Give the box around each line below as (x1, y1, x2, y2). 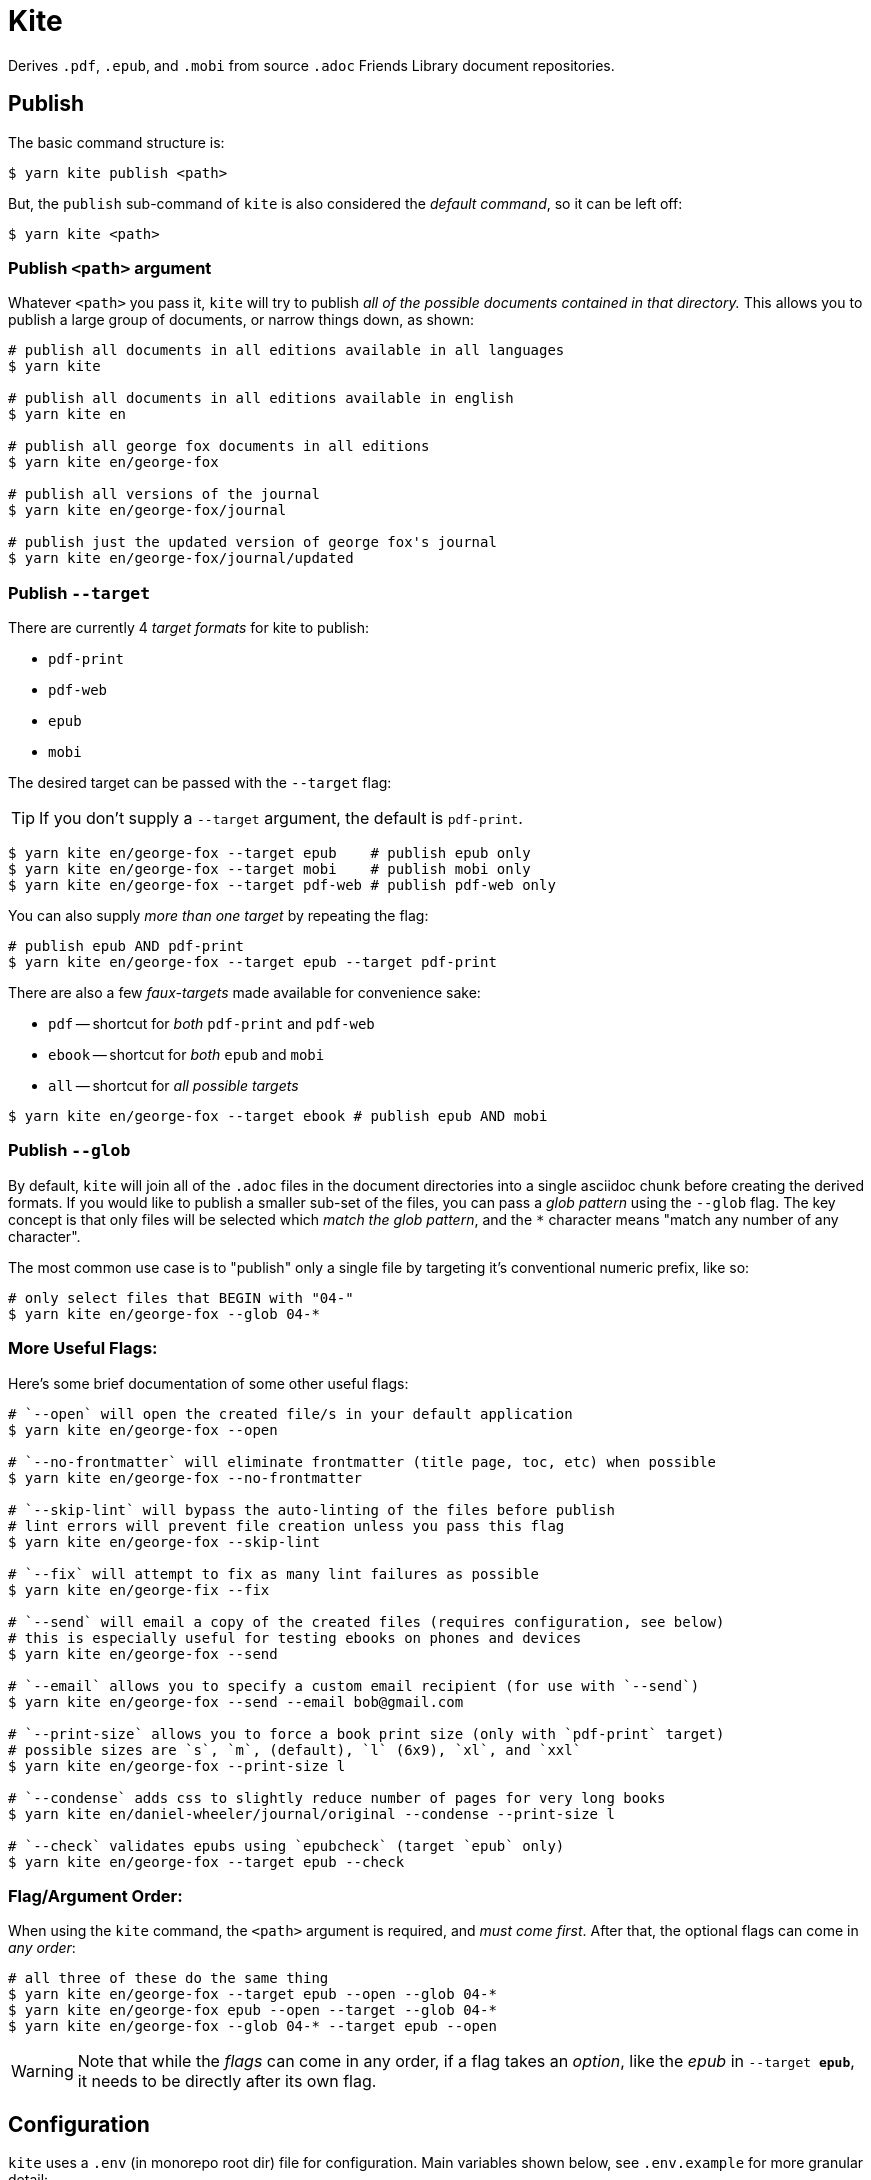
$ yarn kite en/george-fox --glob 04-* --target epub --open (8, 2018, 497, 2035)
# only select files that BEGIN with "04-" (8, 1289, 354, 1306)
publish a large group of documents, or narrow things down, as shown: (8, 311, 475, 329)
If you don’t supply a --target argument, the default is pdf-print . (39, 808, 523, 829)
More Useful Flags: (8, 1338, 158, 1359)
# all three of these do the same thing (8, 1970, 329, 1987)
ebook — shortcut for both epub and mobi (48, 1046, 325, 1064)
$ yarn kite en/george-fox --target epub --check (8, 1853, 405, 1870)
